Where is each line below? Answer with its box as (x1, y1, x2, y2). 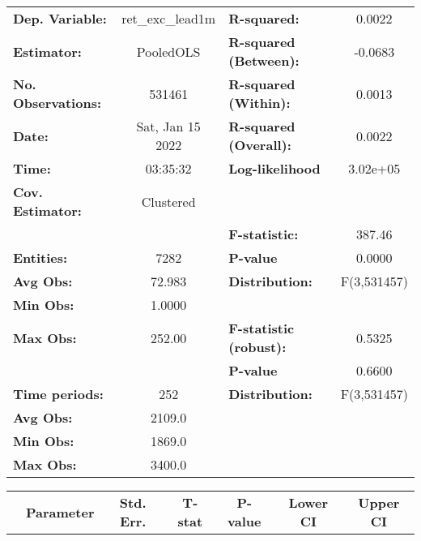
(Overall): (228, 135, 291, 154)
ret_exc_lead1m (121, 9, 216, 28)
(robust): (228, 337, 287, 356)
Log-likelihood (228, 159, 321, 178)
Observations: (13, 93, 102, 112)
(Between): (228, 51, 300, 70)
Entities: (13, 248, 68, 267)
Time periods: (13, 384, 104, 403)
